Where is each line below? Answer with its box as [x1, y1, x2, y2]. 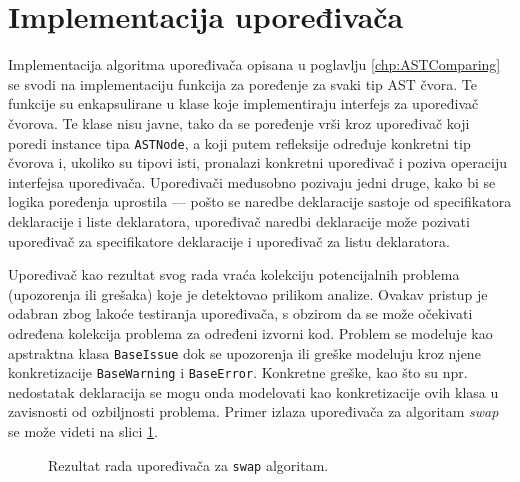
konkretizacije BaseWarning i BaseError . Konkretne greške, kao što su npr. [8, 362, 468, 383]
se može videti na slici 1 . [8, 421, 158, 441]
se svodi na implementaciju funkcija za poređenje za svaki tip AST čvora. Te [8, 73, 477, 94]
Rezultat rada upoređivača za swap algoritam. [48, 454, 329, 475]
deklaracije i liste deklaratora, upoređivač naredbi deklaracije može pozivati [8, 210, 470, 231]
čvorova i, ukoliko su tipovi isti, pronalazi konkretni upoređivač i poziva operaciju [8, 152, 507, 173]
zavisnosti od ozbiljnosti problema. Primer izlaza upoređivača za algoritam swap [8, 401, 499, 422]
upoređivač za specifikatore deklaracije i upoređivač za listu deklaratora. [8, 230, 450, 251]
